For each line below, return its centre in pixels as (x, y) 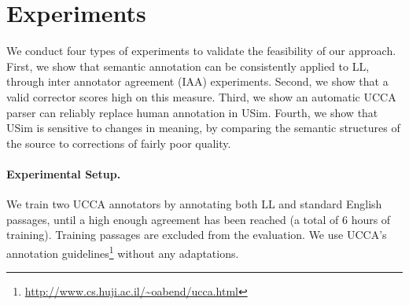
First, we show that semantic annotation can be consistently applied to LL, (188, 66)
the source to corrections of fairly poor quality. (119, 143)
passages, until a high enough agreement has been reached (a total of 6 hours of (199, 219)
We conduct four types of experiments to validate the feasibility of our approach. (201, 51)
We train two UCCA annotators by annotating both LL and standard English (194, 204)
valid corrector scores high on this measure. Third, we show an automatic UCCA (201, 96)
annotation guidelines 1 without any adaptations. (123, 252)
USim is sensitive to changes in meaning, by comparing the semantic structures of (203, 128)
